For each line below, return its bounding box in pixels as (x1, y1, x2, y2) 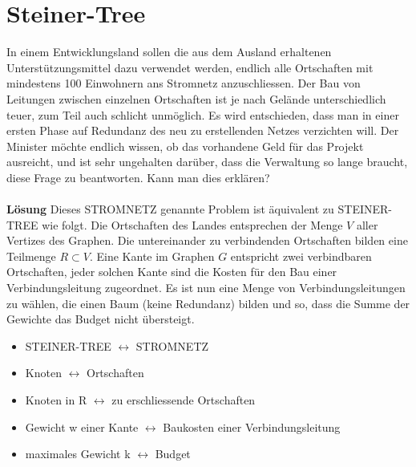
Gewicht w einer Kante (25, 418, 139, 435)
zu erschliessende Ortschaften (111, 392, 256, 408)
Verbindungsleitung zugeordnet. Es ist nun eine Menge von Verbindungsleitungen (6, 279, 406, 296)
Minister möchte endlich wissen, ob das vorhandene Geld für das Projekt (6, 137, 364, 154)
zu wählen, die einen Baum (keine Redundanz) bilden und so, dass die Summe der (6, 294, 410, 311)
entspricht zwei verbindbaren (230, 247, 372, 264)
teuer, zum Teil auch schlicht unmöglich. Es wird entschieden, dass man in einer (6, 106, 399, 123)
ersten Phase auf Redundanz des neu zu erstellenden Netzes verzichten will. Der (6, 122, 399, 139)
